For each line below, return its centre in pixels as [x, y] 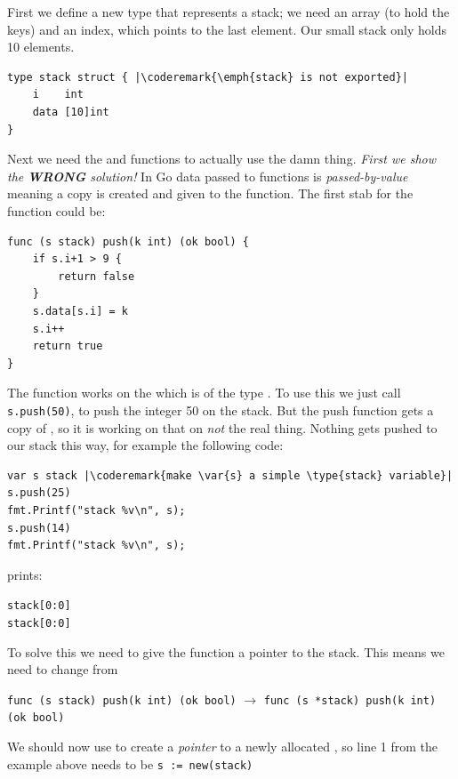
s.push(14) [39, 528]
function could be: [56, 210]
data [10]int [71, 112]
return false [96, 276]
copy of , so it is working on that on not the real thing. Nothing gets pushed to [222, 427]
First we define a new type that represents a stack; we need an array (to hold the [229, 12]
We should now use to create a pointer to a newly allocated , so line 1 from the [223, 747]
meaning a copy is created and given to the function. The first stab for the [210, 193]
